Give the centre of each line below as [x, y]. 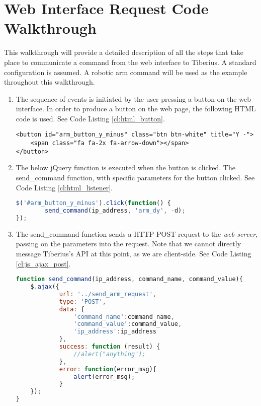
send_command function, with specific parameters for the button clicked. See [135, 178]
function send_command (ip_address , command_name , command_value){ [129, 279]
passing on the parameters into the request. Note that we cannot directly [128, 244]
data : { [72, 309]
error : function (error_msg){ [108, 369]
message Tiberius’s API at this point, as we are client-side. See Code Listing [134, 254]
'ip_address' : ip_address [115, 332]
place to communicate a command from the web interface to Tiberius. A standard [130, 62]
